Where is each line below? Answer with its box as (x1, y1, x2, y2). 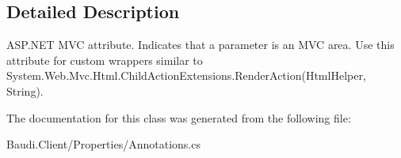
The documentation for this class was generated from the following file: (6, 109, 351, 126)
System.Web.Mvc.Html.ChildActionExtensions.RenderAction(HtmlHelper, (6, 67, 366, 84)
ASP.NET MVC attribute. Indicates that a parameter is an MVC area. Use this (6, 36, 395, 53)
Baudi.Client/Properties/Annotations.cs (6, 136, 200, 152)
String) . (6, 82, 44, 99)
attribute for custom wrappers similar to (6, 51, 203, 68)
